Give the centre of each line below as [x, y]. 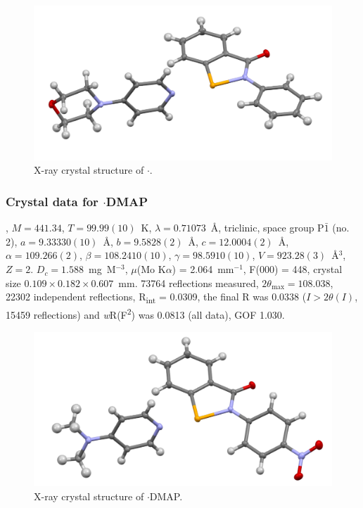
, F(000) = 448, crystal [293, 269]
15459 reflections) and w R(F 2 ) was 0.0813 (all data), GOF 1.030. [145, 314]
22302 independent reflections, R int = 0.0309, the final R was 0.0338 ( [156, 298]
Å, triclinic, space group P [267, 228]
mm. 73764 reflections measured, [189, 282]
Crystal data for [52, 201]
